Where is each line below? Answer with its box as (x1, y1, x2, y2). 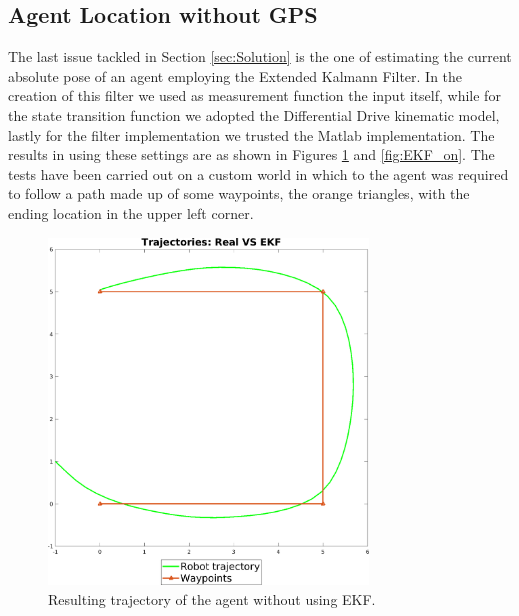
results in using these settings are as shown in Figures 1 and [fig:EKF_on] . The (8, 144, 495, 165)
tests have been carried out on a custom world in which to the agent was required (8, 163, 509, 184)
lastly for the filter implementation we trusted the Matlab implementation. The (8, 124, 495, 145)
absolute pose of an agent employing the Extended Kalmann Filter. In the (8, 65, 463, 86)
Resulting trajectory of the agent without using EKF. (48, 588, 376, 609)
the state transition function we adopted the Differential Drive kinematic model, (8, 104, 500, 125)
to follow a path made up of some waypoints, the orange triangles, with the (8, 183, 470, 204)
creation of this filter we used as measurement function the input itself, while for (8, 85, 501, 106)
